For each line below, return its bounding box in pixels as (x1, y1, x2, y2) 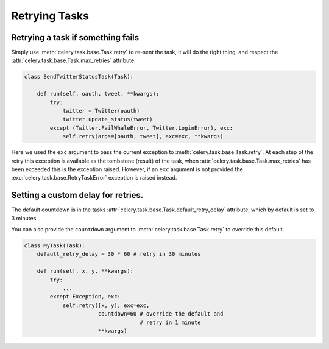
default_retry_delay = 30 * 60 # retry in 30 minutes (37, 250, 201, 258)
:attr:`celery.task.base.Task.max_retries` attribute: (11, 57, 136, 64)
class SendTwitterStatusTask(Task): (24, 73, 134, 80)
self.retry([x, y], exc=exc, (62, 301, 150, 309)
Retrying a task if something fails (11, 32, 140, 43)
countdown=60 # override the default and (97, 311, 224, 317)
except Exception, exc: (49, 293, 121, 300)
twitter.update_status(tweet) (62, 116, 153, 123)
